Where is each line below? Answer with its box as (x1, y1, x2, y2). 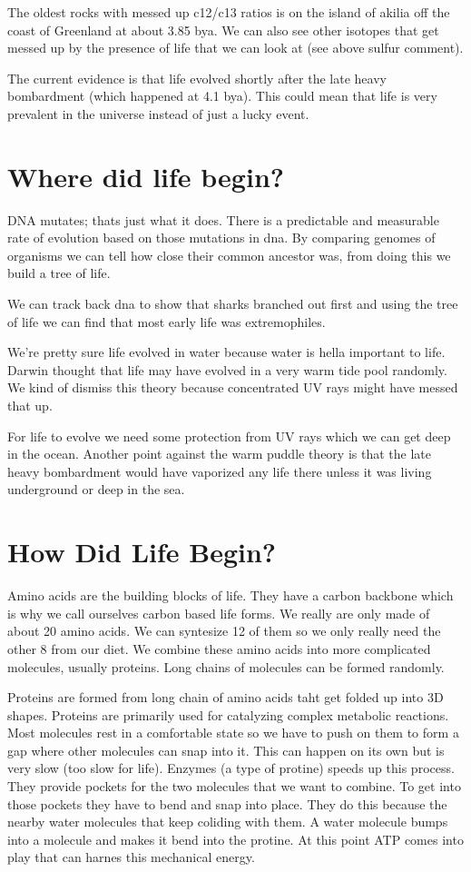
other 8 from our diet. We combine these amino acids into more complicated (7, 639, 431, 658)
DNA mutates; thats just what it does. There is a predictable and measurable (7, 210, 439, 229)
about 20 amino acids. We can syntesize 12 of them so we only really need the (7, 621, 441, 640)
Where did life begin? (7, 157, 284, 194)
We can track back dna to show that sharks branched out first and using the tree (7, 294, 458, 313)
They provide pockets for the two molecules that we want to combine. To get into (7, 777, 461, 796)
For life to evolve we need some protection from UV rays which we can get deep (7, 426, 451, 445)
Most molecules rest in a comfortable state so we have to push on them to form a (7, 723, 459, 742)
